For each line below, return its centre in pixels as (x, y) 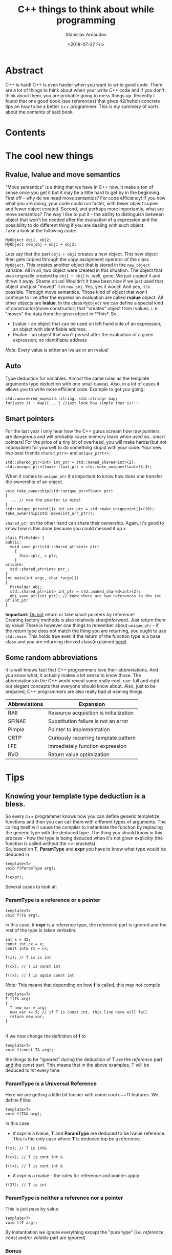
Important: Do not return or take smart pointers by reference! (70, 614)
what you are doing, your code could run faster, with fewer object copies (82, 203)
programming (86, 20)
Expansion (92, 704)
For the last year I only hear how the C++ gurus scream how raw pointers (82, 431)
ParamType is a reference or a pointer (53, 900)
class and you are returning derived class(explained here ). (67, 641)
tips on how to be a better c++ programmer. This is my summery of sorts (82, 106)
